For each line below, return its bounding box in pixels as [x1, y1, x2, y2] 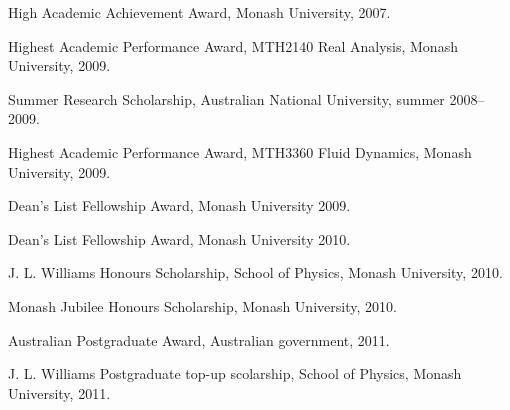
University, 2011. [8, 382, 111, 403]
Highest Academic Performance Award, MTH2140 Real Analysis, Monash [8, 35, 458, 56]
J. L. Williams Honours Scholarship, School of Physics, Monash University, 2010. [8, 262, 503, 283]
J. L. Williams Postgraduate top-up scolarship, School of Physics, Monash [8, 363, 462, 384]
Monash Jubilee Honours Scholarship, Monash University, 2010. [8, 295, 397, 316]
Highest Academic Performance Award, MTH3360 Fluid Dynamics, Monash [8, 141, 472, 162]
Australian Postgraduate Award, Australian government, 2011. [8, 329, 390, 350]
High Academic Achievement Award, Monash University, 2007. [8, 2, 391, 22]
